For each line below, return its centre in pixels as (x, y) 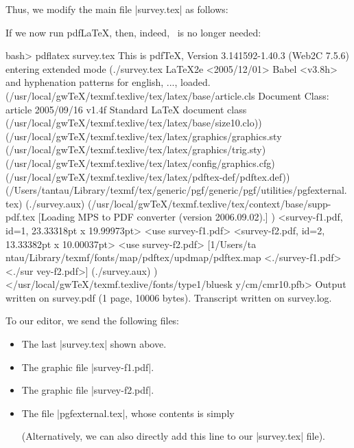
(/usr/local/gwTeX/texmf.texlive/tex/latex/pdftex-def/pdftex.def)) (148, 176)
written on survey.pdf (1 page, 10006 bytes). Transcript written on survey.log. (169, 297)
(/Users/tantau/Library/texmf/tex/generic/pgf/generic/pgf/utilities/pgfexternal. (176, 190)
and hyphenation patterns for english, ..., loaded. (108, 82)
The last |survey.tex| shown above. (94, 344)
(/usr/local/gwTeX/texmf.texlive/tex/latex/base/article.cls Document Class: (167, 95)
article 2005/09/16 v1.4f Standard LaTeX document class (126, 109)
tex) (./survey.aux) (45, 203)
